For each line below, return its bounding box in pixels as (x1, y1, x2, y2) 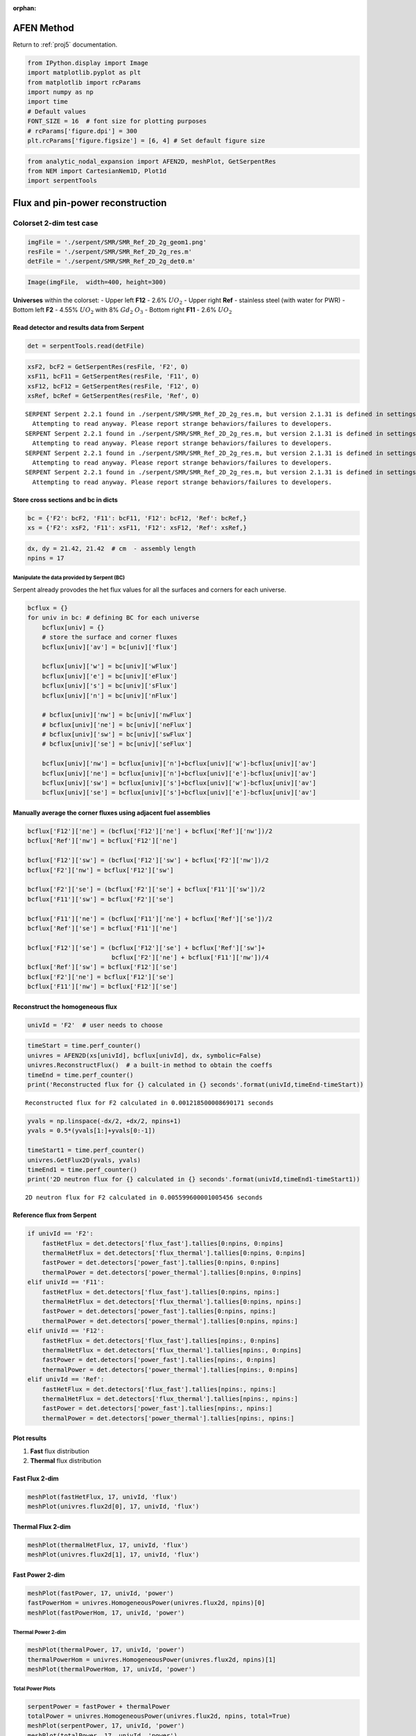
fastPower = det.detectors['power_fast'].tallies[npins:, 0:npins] (42, 1356, 277, 1364)
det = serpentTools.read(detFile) (27, 342, 145, 350)
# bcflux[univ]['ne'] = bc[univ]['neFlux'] (42, 721, 192, 728)
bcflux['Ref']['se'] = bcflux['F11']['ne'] (27, 924, 178, 932)
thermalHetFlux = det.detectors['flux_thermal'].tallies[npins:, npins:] (42, 1394, 298, 1403)
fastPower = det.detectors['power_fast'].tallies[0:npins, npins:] (42, 1308, 277, 1315)
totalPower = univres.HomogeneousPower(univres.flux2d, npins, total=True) (27, 1712, 291, 1720)
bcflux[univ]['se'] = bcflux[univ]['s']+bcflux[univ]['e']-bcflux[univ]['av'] (42, 789, 317, 796)
